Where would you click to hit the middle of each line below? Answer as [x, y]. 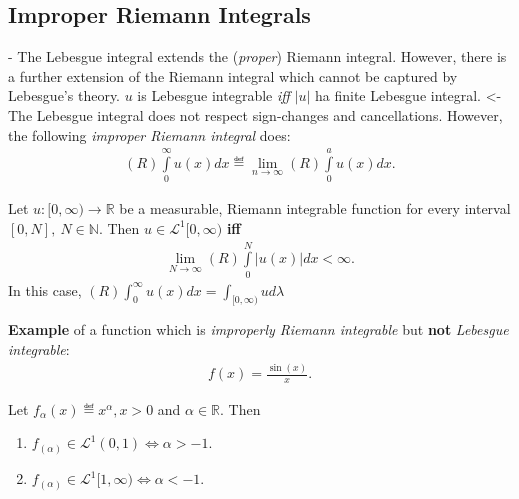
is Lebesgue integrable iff [213, 95]
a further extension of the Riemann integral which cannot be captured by [233, 75]
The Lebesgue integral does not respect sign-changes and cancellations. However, [255, 114]
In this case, [45, 289]
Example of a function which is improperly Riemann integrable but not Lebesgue [258, 329]
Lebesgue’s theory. [64, 95]
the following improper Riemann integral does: [149, 134]
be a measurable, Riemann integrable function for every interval [315, 208]
